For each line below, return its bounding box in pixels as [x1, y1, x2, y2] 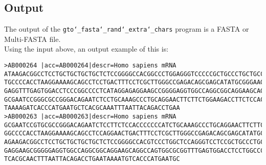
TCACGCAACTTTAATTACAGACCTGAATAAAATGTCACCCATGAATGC [4, 155, 180, 163]
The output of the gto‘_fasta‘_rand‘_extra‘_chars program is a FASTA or [4, 23, 249, 34]
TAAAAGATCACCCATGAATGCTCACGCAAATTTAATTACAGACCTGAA [4, 104, 180, 112]
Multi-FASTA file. [4, 33, 61, 44]
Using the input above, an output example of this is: [4, 43, 169, 54]
